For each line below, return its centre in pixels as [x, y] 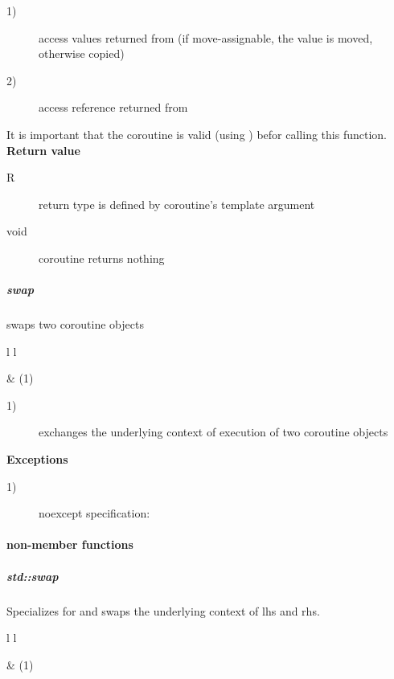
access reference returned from [113, 107]
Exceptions [37, 459]
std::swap [33, 576]
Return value [43, 150]
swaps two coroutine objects [75, 324]
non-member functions [70, 544]
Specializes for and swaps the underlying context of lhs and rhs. [163, 610]
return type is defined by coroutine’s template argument [177, 204]
